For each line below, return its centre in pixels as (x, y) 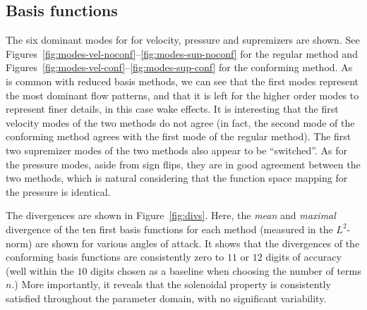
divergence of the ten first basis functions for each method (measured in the (169, 229)
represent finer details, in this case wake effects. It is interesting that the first (172, 109)
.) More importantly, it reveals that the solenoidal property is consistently (171, 284)
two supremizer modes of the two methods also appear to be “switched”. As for (176, 150)
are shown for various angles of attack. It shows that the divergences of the (198, 243)
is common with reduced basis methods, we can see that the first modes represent (182, 81)
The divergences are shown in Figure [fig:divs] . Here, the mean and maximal (171, 215)
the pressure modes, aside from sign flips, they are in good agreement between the (183, 164)
